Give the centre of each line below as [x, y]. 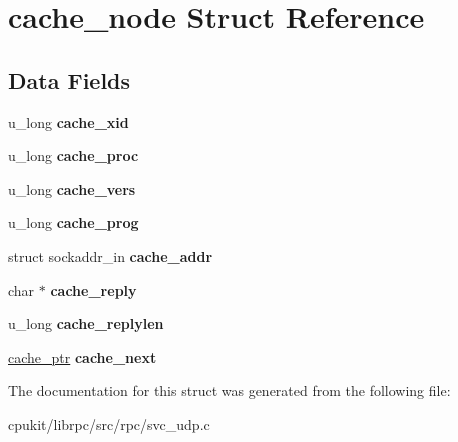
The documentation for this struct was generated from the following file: [229, 390]
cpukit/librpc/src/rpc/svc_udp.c [109, 423]
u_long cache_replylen [86, 323]
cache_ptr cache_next [82, 356]
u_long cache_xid [68, 121]
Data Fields [69, 79]
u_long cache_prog [73, 222]
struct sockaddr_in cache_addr [110, 255]
